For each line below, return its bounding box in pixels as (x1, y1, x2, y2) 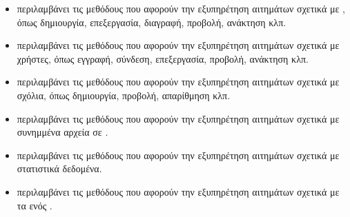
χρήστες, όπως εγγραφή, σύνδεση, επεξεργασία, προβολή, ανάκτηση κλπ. (17, 51, 309, 65)
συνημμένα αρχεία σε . (17, 125, 108, 139)
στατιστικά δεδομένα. (17, 161, 102, 176)
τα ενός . (17, 198, 52, 212)
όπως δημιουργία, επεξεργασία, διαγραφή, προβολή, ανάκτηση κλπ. (17, 14, 286, 29)
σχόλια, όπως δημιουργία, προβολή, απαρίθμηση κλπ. (17, 87, 231, 102)
